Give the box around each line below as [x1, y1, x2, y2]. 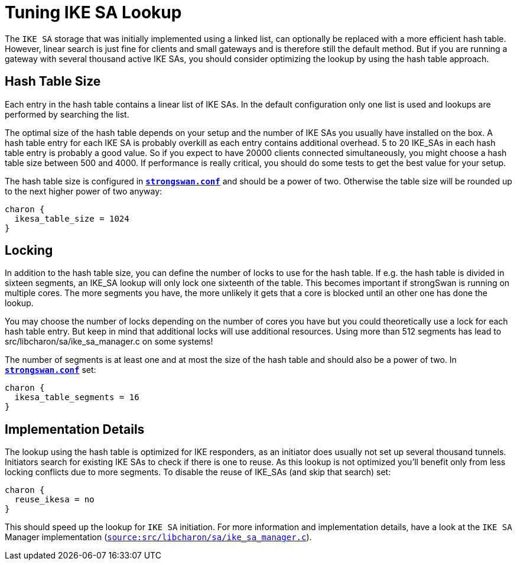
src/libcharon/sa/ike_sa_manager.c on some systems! [5, 336, 213, 347]
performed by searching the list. [5, 109, 129, 119]
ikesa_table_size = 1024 [14, 213, 129, 223]
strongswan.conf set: [5, 365, 96, 375]
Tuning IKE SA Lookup [5, 2, 182, 22]
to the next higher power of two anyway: [5, 186, 162, 196]
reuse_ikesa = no [14, 495, 95, 505]
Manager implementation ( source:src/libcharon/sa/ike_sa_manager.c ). [5, 532, 312, 543]
